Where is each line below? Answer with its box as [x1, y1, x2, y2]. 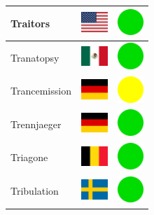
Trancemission [10, 83, 71, 98]
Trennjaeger [10, 116, 62, 131]
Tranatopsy [10, 50, 59, 64]
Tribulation [10, 183, 59, 198]
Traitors [10, 15, 50, 30]
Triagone [10, 150, 48, 165]
